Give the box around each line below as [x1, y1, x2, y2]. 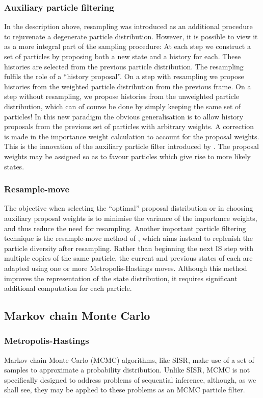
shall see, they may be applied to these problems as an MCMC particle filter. [4, 384, 245, 395]
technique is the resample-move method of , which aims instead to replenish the [4, 233, 253, 243]
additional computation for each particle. [4, 283, 132, 293]
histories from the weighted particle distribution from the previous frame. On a [4, 81, 251, 91]
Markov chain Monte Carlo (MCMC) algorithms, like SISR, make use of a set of [4, 354, 254, 365]
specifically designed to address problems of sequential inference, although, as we [4, 374, 256, 385]
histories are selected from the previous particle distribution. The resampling [4, 61, 244, 71]
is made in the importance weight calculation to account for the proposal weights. [4, 131, 259, 141]
